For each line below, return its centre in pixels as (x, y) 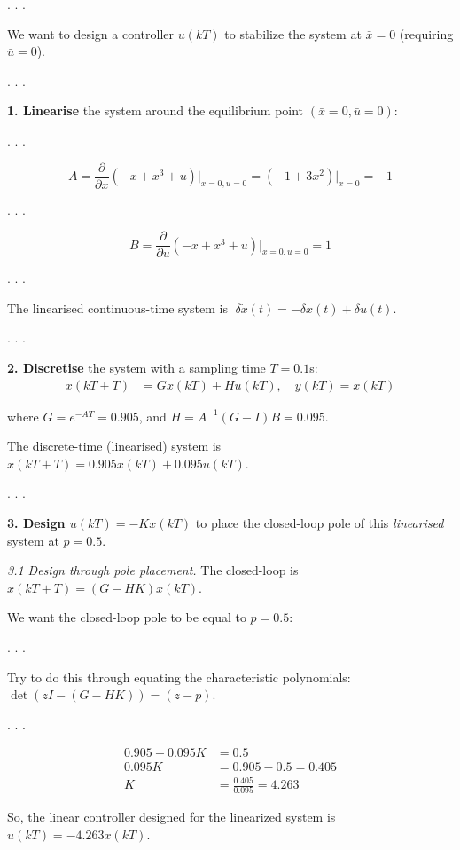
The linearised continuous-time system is (117, 307)
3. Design (36, 523)
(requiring (426, 33)
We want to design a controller (90, 33)
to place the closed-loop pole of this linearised (320, 523)
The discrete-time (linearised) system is (114, 446)
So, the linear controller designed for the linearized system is (172, 817)
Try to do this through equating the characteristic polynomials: (179, 677)
